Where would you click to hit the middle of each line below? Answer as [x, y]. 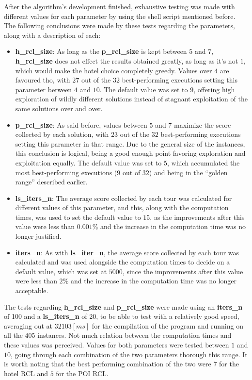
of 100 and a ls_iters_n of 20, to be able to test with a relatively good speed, [122, 316]
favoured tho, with [43, 80]
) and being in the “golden [188, 172]
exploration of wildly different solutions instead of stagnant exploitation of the [131, 99]
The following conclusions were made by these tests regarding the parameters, [119, 25]
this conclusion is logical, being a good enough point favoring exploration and [130, 153]
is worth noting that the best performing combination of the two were [108, 364]
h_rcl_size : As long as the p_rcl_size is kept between [101, 51]
